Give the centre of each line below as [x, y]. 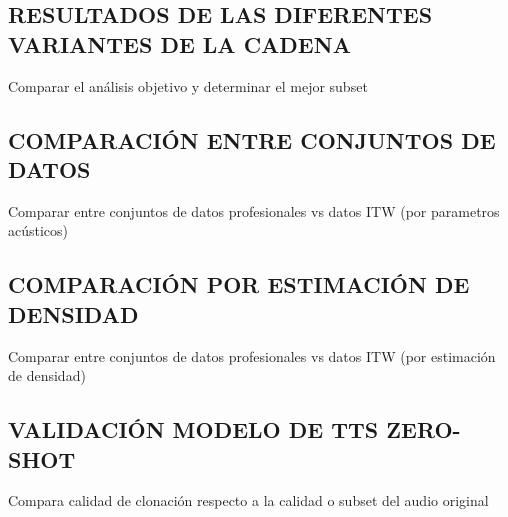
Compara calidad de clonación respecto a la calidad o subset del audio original [248, 500]
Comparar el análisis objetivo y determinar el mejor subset [188, 85]
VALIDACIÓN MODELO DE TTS [193, 429]
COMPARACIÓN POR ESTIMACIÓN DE [239, 284]
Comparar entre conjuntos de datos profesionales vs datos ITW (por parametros [254, 210]
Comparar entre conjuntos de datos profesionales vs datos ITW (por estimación [252, 355]
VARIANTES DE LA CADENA [179, 43]
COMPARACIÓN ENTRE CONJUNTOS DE [252, 139]
